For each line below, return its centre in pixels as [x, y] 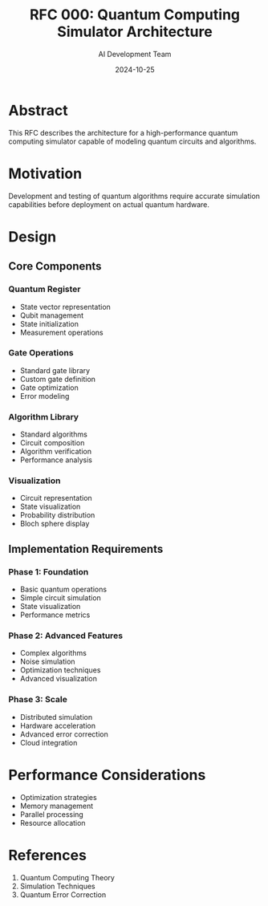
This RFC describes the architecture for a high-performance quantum [123, 132]
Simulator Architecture [135, 32]
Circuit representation [56, 498]
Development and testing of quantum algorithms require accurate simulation [134, 196]
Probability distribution [57, 515]
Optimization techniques [60, 670]
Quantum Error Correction [63, 894]
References [47, 855]
